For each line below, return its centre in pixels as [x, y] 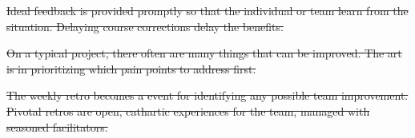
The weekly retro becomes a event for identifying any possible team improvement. [207, 95]
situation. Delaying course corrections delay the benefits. [145, 26]
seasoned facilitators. [57, 126]
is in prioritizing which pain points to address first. [131, 68]
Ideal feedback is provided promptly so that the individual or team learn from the [207, 10]
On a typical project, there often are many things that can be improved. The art [204, 53]
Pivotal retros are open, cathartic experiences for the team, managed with [188, 110]
